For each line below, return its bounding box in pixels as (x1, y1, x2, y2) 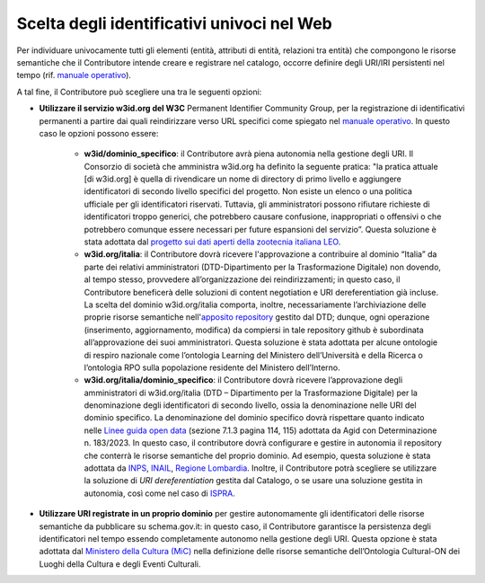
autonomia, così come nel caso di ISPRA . (84, 488, 235, 499)
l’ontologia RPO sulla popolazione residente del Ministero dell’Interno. (84, 362, 340, 373)
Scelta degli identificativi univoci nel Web (16, 13, 332, 33)
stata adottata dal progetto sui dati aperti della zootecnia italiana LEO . (84, 236, 341, 247)
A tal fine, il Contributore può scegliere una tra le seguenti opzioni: (16, 86, 262, 97)
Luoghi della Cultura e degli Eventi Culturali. (39, 558, 201, 570)
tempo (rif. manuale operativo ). (16, 70, 132, 81)
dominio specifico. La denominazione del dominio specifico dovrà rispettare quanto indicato (84, 412, 425, 423)
